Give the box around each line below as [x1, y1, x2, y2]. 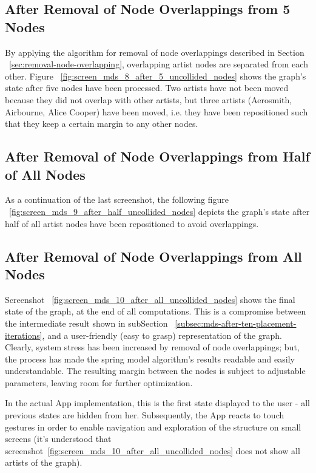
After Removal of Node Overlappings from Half [5, 147, 310, 166]
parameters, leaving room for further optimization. [5, 376, 193, 389]
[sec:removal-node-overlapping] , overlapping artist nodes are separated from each [9, 58, 308, 70]
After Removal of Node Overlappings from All [5, 247, 302, 265]
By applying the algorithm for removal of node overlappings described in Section [5, 46, 304, 58]
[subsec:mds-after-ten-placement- [175, 316, 297, 329]
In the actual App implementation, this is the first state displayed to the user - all [5, 396, 310, 409]
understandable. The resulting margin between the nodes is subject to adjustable [5, 364, 306, 377]
